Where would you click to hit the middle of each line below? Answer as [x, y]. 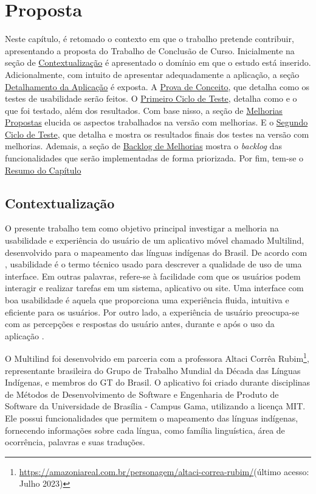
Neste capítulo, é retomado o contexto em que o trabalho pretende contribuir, [149, 39]
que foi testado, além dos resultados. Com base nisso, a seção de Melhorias [144, 110]
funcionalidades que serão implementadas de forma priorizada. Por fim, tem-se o [154, 158]
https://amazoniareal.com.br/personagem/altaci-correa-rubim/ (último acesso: [164, 471]
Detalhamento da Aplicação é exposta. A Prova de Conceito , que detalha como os [157, 86]
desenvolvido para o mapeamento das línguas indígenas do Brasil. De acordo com [156, 252]
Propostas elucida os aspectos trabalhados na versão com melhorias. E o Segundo [156, 122]
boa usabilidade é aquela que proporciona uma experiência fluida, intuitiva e [147, 300]
